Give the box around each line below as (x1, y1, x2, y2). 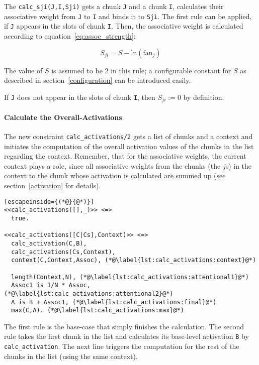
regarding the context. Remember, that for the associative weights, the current (4, 151, 246, 161)
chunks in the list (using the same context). (4, 350, 138, 361)
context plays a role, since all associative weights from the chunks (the (4, 160, 221, 171)
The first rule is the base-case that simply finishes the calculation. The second (4, 321, 244, 331)
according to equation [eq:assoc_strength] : (4, 30, 136, 41)
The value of (4, 65, 43, 75)
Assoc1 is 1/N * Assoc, (11, 282, 91, 289)
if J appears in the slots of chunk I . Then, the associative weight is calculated (4, 21, 243, 31)
